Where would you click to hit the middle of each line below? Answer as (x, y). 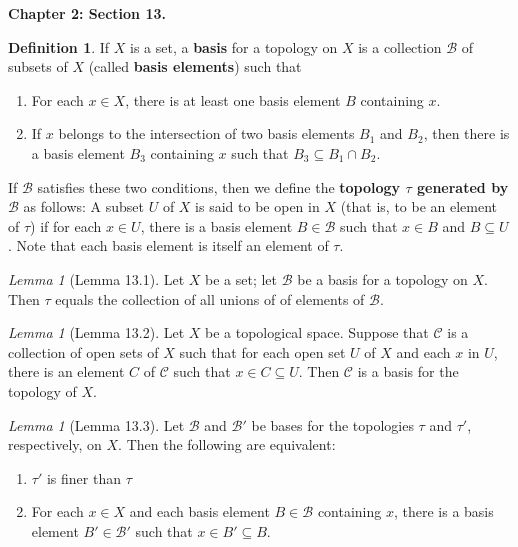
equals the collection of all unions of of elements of (210, 298)
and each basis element (199, 511)
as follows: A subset (84, 206)
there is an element (66, 371)
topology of (42, 390)
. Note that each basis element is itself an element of (168, 245)
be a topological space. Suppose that (317, 332)
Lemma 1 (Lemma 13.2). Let (96, 332)
